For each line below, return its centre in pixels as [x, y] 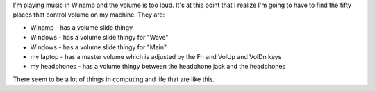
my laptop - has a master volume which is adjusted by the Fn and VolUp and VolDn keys [156, 56]
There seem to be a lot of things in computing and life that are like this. [114, 79]
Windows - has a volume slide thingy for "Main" [98, 47]
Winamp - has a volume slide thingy [82, 27]
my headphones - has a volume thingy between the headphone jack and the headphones [158, 67]
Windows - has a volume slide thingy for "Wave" [100, 38]
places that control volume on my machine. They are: [89, 15]
